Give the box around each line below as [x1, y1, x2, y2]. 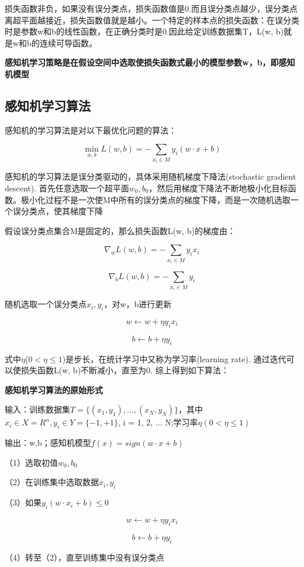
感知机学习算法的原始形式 [5, 383, 103, 396]
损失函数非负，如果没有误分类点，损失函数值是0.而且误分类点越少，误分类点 [5, 2, 298, 14]
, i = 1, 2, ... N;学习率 [118, 416, 198, 428]
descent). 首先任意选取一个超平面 [5, 181, 129, 194]
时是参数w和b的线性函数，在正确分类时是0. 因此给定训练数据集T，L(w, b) [5, 25, 284, 37]
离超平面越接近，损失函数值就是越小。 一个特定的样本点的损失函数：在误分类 [5, 13, 299, 26]
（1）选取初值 [5, 456, 58, 468]
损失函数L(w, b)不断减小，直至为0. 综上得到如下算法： [20, 364, 229, 376]
